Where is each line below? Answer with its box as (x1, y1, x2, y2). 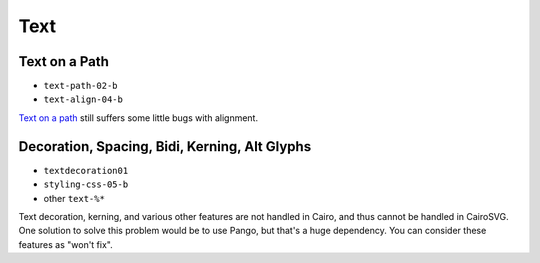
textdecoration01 (43, 165, 129, 176)
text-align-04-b (43, 94, 124, 105)
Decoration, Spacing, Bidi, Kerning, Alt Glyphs (18, 138, 312, 155)
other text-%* (43, 192, 105, 204)
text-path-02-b (43, 80, 119, 92)
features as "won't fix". (18, 238, 114, 250)
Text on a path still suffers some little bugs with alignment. (18, 111, 259, 124)
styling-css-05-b (43, 179, 129, 190)
